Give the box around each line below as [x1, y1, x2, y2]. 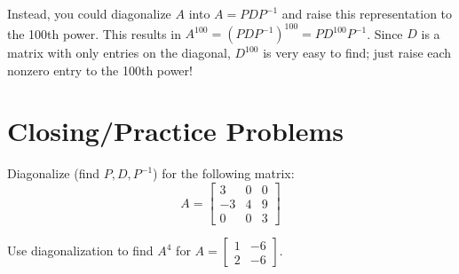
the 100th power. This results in [7, 24, 181, 43]
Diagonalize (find [7, 164, 100, 183]
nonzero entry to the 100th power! [7, 60, 193, 79]
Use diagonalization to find [7, 241, 154, 260]
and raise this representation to [281, 4, 453, 22]
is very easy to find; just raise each [263, 43, 452, 62]
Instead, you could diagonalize [7, 4, 171, 22]
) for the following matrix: [153, 164, 295, 183]
